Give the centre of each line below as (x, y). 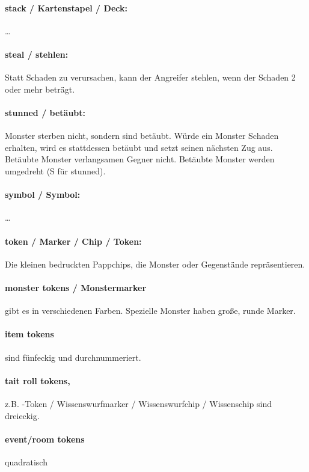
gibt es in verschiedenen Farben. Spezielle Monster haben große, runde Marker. (150, 311)
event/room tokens (45, 439)
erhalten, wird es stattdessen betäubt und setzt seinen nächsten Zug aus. (139, 147)
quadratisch (26, 461)
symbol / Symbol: (43, 195)
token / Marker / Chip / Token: (73, 241)
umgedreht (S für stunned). (55, 170)
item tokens (29, 334)
